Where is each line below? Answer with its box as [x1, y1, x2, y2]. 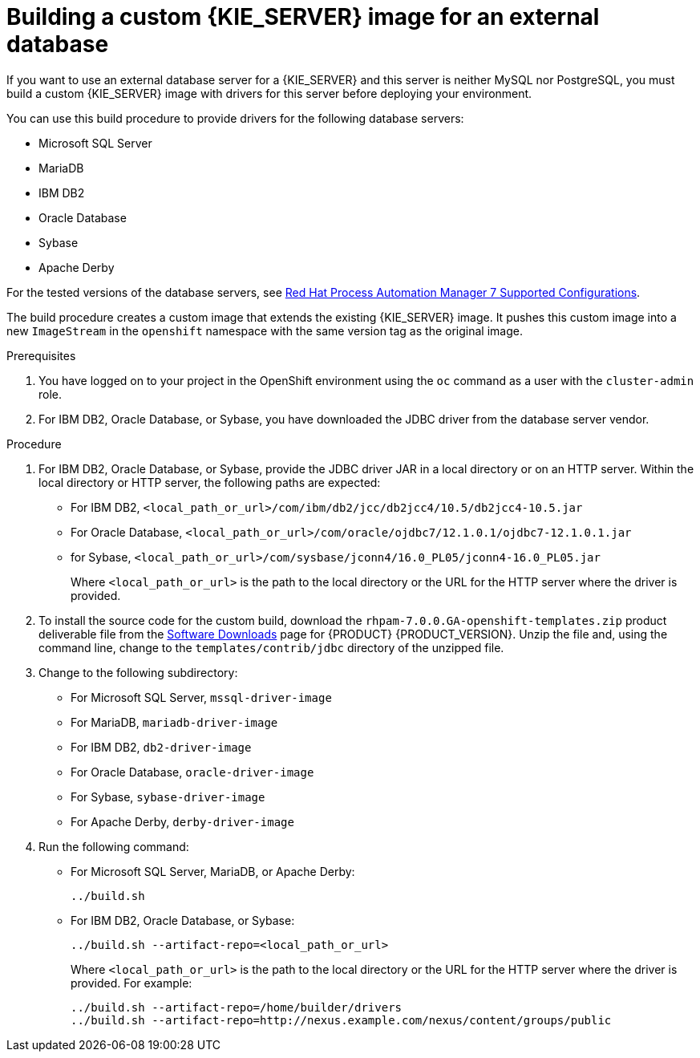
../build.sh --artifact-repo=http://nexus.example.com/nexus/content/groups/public [71, 1013, 612, 1027]
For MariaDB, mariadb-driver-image [71, 715, 278, 729]
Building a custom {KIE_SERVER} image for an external [6, 3, 600, 30]
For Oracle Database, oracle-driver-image [71, 764, 314, 779]
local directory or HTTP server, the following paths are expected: [38, 475, 381, 489]
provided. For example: [71, 975, 192, 990]
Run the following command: [38, 839, 189, 853]
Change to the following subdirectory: [38, 665, 238, 679]
